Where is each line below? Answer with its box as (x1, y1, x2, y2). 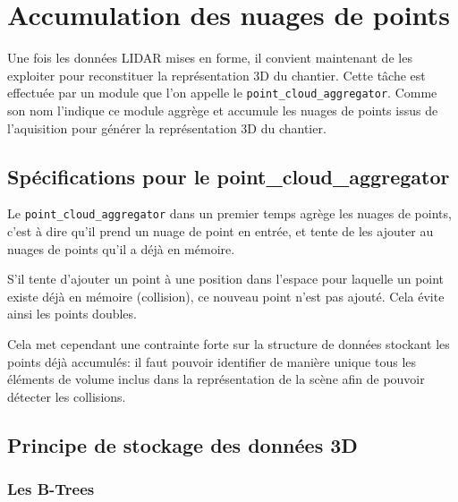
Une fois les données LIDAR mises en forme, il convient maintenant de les (7, 48, 412, 67)
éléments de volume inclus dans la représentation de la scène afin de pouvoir (7, 370, 425, 388)
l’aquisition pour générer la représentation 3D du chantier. (7, 118, 327, 137)
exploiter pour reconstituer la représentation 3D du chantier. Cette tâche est (7, 65, 426, 84)
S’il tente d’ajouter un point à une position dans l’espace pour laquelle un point (7, 269, 445, 288)
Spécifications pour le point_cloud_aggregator (7, 162, 450, 190)
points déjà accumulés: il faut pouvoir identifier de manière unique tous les (7, 352, 417, 370)
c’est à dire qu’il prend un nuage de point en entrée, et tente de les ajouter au (7, 222, 434, 241)
